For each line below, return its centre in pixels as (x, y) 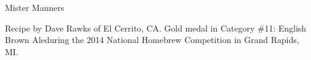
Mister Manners (35, 7)
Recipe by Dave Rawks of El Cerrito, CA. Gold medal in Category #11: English (156, 28)
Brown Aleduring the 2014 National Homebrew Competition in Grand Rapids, (152, 40)
